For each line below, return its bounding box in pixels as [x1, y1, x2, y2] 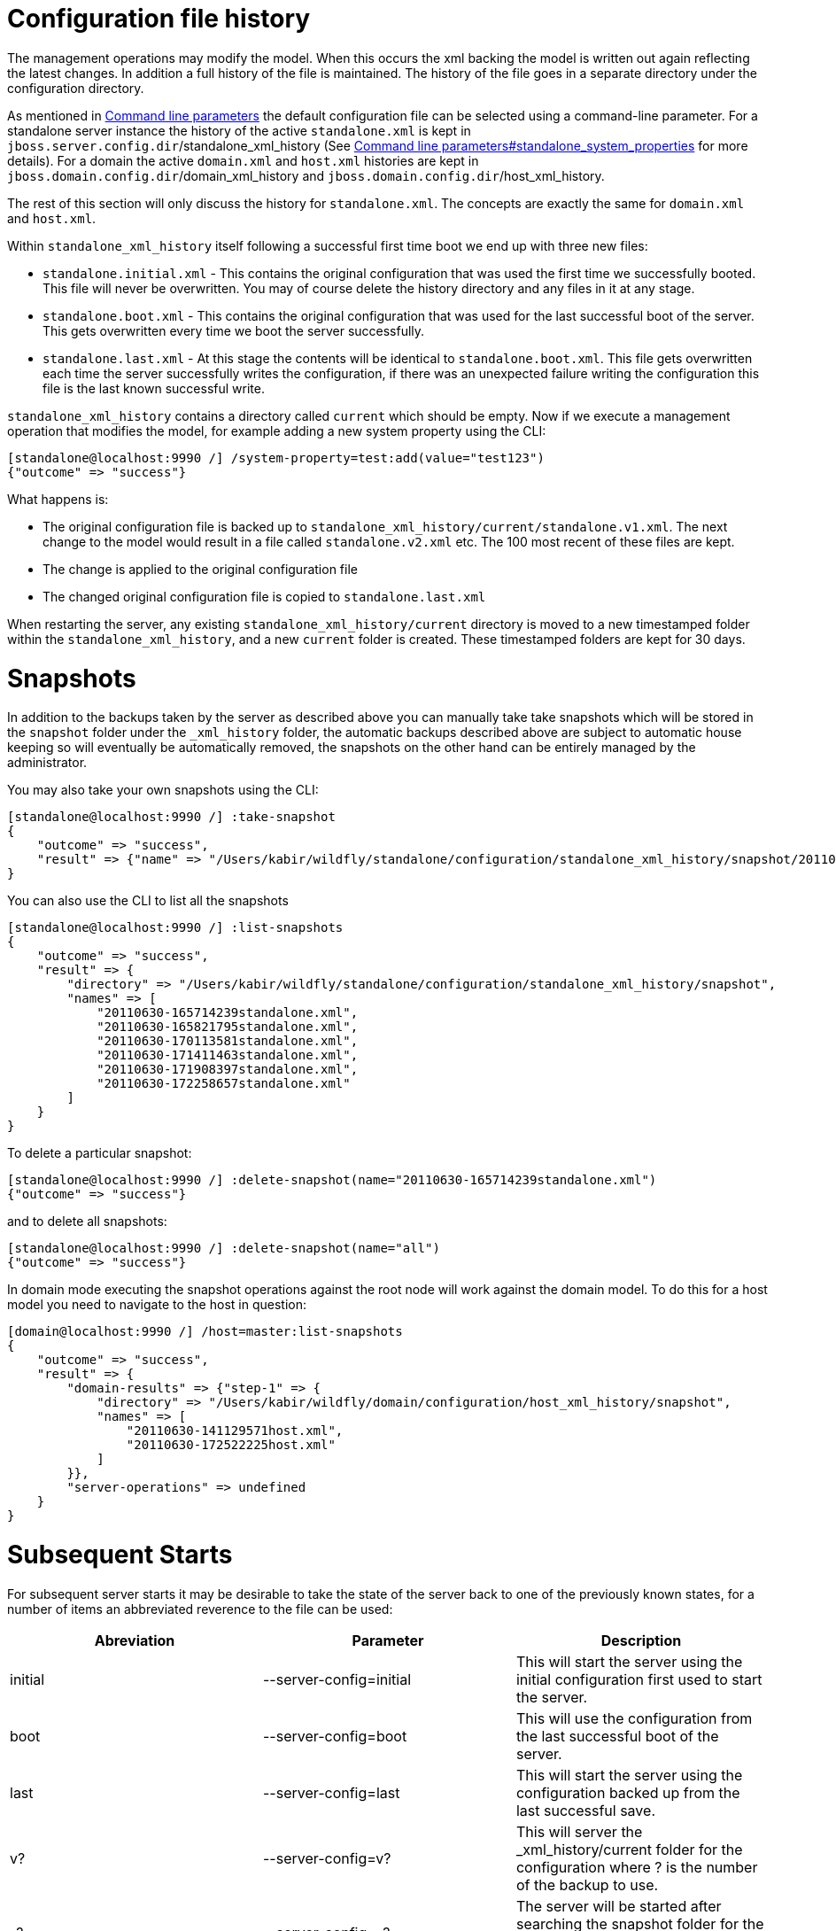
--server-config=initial [262, 1670, 412, 1688]
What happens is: [7, 491, 109, 507]
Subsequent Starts [7, 1539, 233, 1570]
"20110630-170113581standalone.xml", [97, 1034, 359, 1049]
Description [600, 1631, 682, 1649]
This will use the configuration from [515, 1709, 753, 1727]
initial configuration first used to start [515, 1670, 762, 1688]
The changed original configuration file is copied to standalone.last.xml [43, 588, 486, 604]
